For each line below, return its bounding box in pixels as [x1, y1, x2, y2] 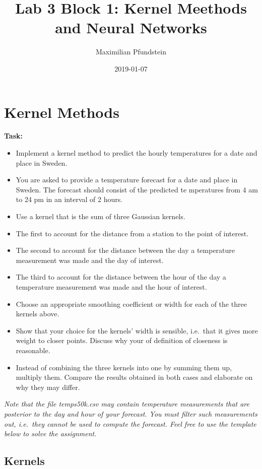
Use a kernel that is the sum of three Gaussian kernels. [16, 211, 185, 221]
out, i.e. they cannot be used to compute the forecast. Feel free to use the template [4, 418, 256, 429]
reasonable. [16, 345, 50, 355]
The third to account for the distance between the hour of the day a [16, 272, 226, 282]
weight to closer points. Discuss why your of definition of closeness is [16, 335, 228, 346]
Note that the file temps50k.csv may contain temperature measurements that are [4, 398, 250, 409]
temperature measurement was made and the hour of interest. [16, 281, 207, 292]
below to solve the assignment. [4, 428, 97, 439]
